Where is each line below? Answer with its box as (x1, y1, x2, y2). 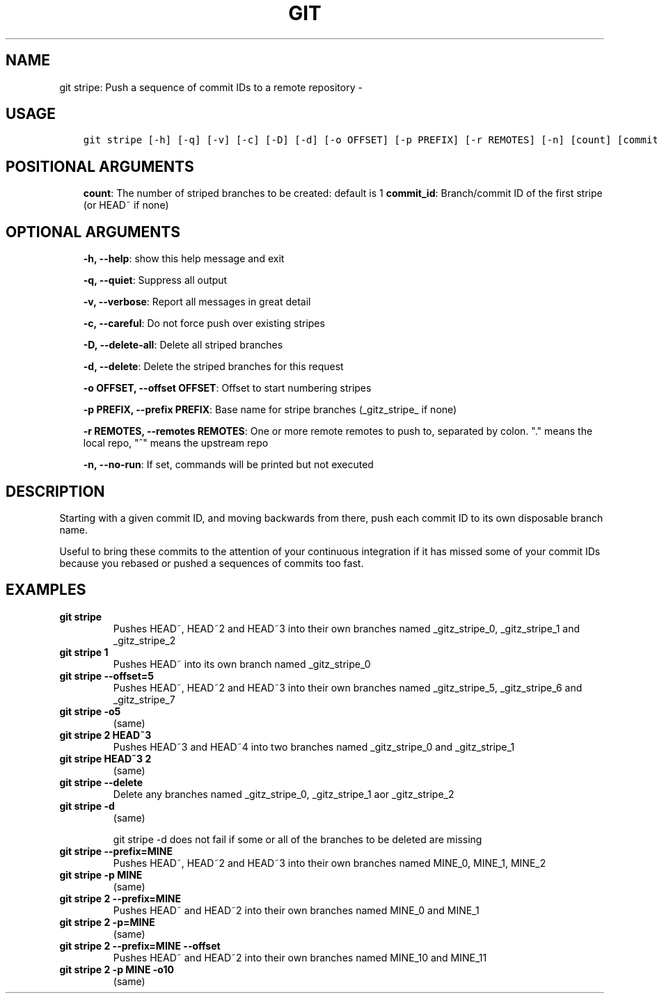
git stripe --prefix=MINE (59, 845, 173, 857)
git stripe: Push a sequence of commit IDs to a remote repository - (59, 81, 363, 93)
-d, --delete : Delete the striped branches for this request (83, 360, 344, 373)
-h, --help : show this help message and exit (83, 253, 285, 265)
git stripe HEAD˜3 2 (59, 752, 152, 765)
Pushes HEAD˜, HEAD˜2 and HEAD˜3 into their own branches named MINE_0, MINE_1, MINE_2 (113, 856, 546, 869)
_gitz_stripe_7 (113, 693, 175, 705)
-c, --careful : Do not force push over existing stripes (83, 317, 325, 330)
